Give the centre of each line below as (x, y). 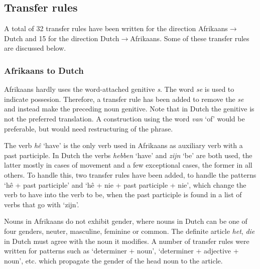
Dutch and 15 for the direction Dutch (62, 38)
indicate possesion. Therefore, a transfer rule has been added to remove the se (124, 99)
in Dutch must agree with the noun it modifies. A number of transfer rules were (127, 241)
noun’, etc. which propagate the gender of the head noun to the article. (113, 260)
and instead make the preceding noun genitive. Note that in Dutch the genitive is (129, 109)
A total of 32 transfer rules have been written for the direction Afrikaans (116, 28)
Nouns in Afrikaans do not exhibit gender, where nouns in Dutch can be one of (126, 221)
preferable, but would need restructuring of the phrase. (89, 128)
